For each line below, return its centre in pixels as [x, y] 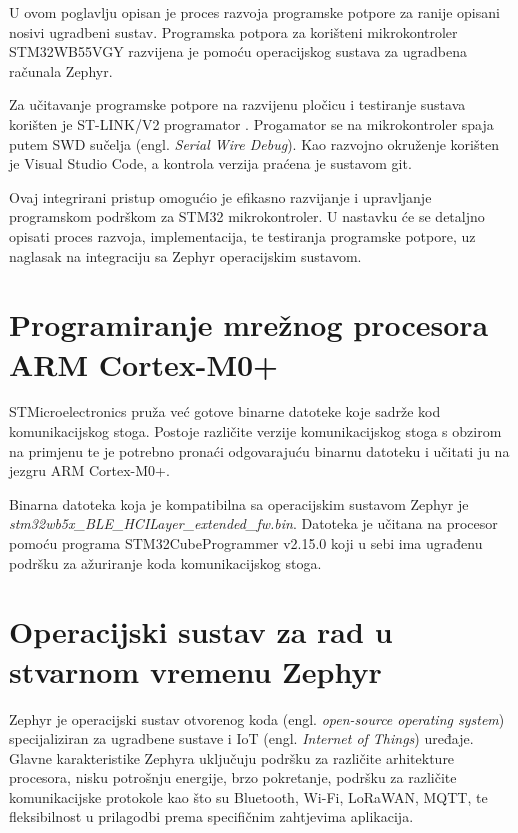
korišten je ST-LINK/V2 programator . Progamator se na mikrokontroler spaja [251, 123]
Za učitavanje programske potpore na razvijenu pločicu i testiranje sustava [237, 104]
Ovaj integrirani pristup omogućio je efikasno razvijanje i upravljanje [220, 196]
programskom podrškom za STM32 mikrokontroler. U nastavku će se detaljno [247, 216]
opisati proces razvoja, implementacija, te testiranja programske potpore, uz [242, 235]
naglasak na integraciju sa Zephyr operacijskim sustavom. [185, 255]
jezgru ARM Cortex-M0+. [89, 470]
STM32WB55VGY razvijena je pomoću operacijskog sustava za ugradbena [238, 51]
